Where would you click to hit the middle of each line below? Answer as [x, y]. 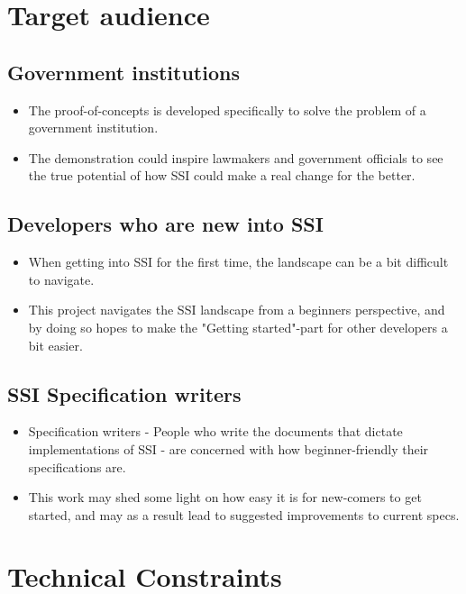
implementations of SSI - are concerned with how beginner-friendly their [228, 448]
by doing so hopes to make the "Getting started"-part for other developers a [238, 327]
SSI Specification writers [124, 393]
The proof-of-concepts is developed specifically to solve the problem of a [227, 110]
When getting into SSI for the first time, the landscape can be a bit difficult [238, 262]
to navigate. [61, 279]
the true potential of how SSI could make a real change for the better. [222, 175]
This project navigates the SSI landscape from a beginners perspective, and [237, 310]
